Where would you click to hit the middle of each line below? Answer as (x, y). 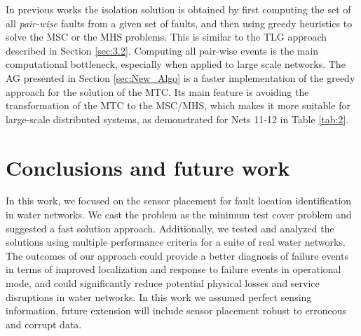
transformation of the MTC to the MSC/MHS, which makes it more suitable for (178, 105)
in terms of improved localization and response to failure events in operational (173, 269)
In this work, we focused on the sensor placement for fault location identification (179, 201)
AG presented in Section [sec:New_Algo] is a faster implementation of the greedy (180, 77)
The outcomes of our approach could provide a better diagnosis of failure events (177, 255)
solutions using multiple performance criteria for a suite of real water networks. (176, 242)
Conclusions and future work (148, 167)
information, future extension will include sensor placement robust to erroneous (176, 310)
